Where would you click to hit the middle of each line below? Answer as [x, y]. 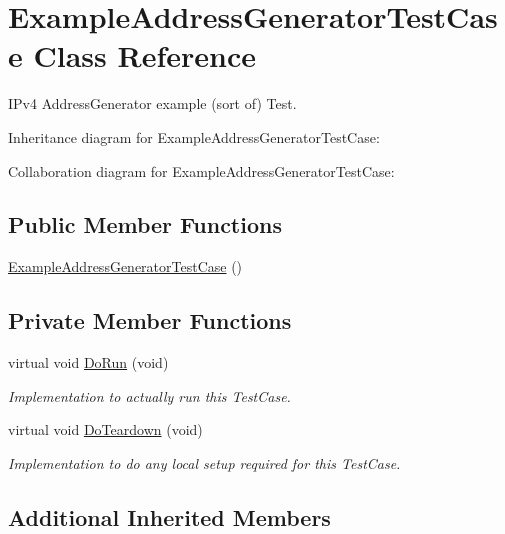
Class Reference [144, 55]
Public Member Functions [145, 224]
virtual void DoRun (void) [88, 362]
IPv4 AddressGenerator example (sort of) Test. [152, 103]
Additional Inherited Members [169, 516]
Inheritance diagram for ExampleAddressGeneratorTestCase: [194, 136]
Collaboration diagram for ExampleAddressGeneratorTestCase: [201, 170]
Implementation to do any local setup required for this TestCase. [204, 462]
